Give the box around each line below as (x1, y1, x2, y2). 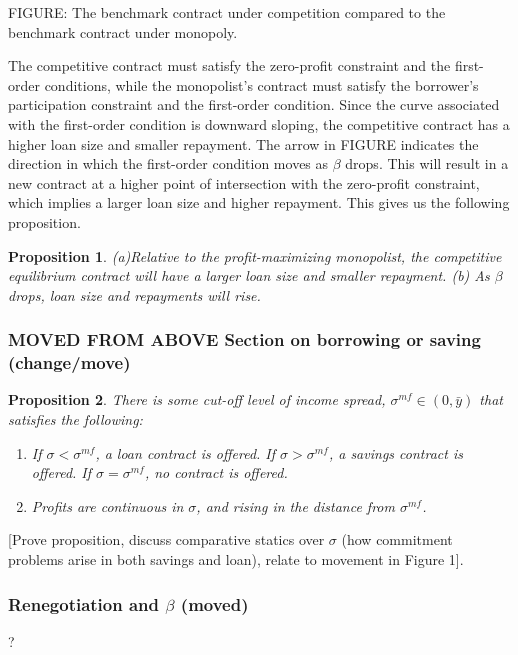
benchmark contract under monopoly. (8, 21, 238, 42)
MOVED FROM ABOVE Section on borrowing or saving (8, 327, 481, 352)
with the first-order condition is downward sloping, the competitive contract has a (8, 113, 510, 134)
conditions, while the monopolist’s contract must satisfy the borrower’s (44, 74, 479, 95)
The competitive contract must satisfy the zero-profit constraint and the (8, 55, 451, 76)
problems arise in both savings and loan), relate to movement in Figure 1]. (8, 549, 464, 570)
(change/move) (8, 350, 131, 375)
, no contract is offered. (144, 462, 288, 483)
